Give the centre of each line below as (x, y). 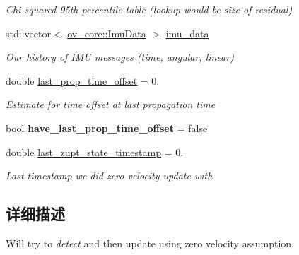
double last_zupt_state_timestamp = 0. (95, 152)
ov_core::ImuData (107, 33)
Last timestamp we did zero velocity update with (109, 176)
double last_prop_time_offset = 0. (83, 80)
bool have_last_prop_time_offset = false (107, 127)
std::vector (28, 33)
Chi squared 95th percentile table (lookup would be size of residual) (149, 9)
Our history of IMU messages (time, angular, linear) (120, 57)
